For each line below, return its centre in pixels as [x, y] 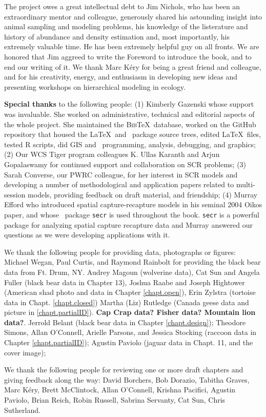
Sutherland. [22, 410]
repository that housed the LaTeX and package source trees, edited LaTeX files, [133, 134]
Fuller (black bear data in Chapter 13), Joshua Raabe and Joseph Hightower [125, 282]
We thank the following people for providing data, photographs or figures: [120, 252]
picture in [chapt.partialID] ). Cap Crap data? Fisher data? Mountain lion [130, 312]
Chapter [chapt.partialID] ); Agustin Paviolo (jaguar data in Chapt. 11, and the [129, 342]
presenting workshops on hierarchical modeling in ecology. [95, 86]
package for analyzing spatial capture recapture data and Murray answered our [129, 224]
